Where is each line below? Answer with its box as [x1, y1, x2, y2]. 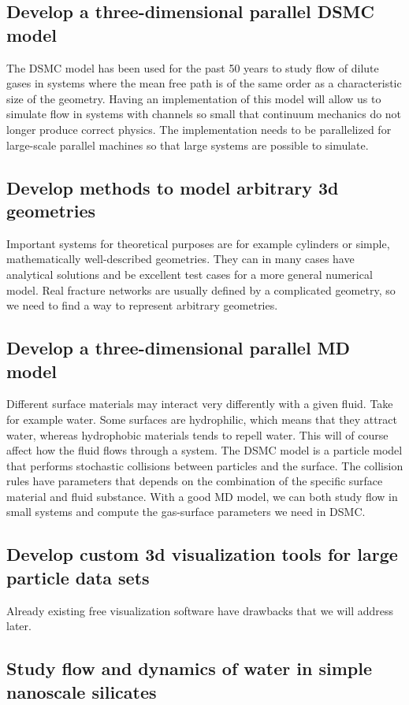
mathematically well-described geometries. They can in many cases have [6, 250, 355, 267]
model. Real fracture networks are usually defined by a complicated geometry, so [6, 281, 396, 298]
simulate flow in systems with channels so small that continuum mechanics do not [6, 106, 402, 122]
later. [6, 618, 32, 634]
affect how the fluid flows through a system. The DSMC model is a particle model [6, 442, 403, 458]
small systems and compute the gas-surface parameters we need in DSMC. [6, 503, 366, 520]
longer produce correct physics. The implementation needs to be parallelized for [6, 121, 392, 137]
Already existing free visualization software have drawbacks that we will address [6, 602, 394, 618]
